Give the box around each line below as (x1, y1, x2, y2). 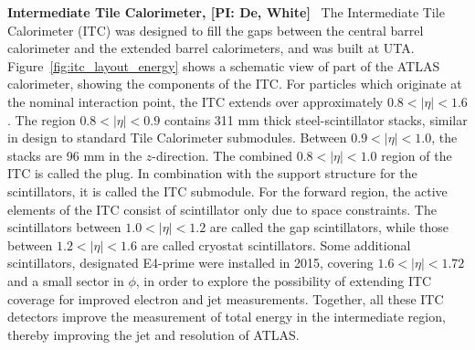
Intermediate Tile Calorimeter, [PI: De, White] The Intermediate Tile (7, 3, 445, 21)
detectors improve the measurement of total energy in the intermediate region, (7, 307, 446, 326)
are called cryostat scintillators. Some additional (141, 235, 411, 254)
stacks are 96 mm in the (7, 145, 142, 164)
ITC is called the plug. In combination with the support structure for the (7, 164, 417, 183)
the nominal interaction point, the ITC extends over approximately (7, 91, 384, 111)
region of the (381, 145, 452, 164)
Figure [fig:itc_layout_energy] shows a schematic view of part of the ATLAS (7, 56, 440, 75)
